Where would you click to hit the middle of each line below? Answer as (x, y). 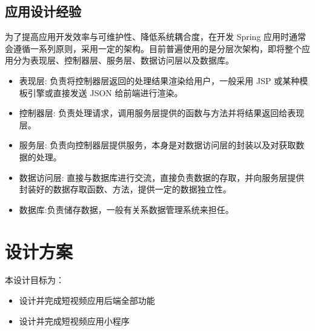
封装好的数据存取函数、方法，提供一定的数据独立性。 (125, 189)
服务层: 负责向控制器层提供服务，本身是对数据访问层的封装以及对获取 (157, 145)
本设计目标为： (35, 280)
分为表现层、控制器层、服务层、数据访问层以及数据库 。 (123, 60)
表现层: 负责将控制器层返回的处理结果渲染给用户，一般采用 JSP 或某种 (159, 80)
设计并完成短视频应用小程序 (74, 320)
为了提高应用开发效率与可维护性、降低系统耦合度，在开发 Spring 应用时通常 (156, 37)
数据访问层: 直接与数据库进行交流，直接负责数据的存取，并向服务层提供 (162, 177)
